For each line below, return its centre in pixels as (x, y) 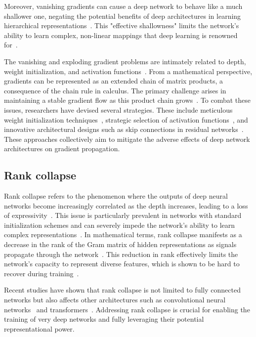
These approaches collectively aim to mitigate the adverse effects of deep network (127, 139)
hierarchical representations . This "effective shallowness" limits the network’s (122, 25)
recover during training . (42, 273)
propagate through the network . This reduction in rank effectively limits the (121, 254)
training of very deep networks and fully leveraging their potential (104, 319)
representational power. (39, 328)
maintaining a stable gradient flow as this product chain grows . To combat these (128, 100)
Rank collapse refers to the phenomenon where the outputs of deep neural (116, 196)
